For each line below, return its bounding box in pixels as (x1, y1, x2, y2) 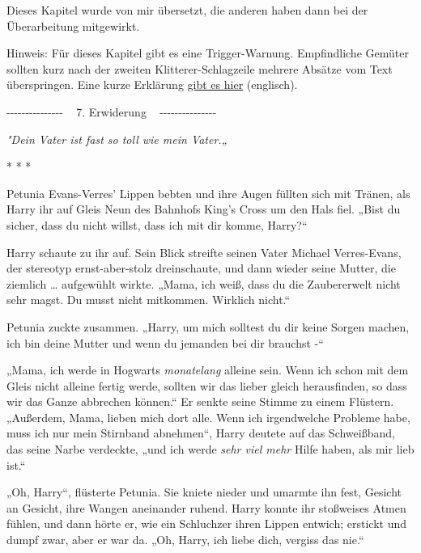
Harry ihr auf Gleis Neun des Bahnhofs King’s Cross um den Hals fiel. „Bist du (6, 201, 401, 217)
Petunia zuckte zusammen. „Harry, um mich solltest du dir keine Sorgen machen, (6, 318, 410, 335)
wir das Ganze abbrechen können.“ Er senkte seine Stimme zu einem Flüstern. (6, 393, 394, 410)
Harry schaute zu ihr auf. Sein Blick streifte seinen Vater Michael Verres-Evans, (6, 243, 402, 260)
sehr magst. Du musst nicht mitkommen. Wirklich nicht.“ (6, 291, 291, 308)
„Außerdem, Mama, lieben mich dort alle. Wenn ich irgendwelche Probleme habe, (6, 408, 410, 425)
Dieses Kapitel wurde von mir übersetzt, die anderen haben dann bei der (6, 2, 368, 18)
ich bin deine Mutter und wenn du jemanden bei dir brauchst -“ (6, 334, 324, 351)
